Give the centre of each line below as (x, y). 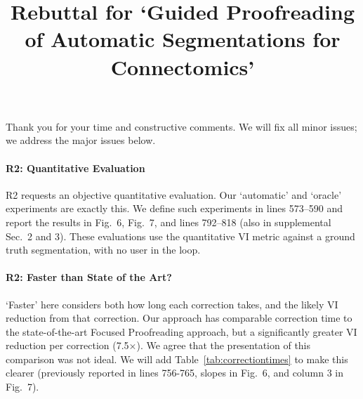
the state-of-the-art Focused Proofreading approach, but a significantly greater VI (181, 331)
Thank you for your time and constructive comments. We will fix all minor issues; (181, 126)
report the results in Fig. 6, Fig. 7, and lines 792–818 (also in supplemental (169, 222)
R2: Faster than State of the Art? (89, 277)
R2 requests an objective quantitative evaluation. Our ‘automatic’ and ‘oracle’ (174, 194)
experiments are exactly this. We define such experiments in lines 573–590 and (174, 208)
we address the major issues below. (81, 140)
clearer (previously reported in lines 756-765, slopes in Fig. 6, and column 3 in (174, 373)
